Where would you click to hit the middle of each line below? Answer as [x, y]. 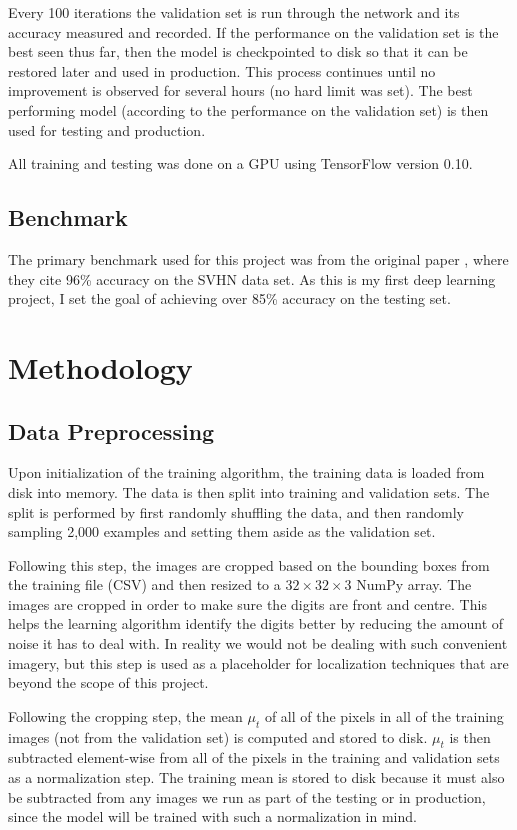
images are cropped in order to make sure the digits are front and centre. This [247, 603]
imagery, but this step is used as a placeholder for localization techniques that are [258, 662]
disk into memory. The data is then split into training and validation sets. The [249, 491]
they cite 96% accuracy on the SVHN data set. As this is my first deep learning [252, 278]
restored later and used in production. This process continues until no [222, 70]
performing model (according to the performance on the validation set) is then [248, 109]
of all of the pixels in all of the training [384, 715]
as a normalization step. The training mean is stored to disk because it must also [256, 777]
